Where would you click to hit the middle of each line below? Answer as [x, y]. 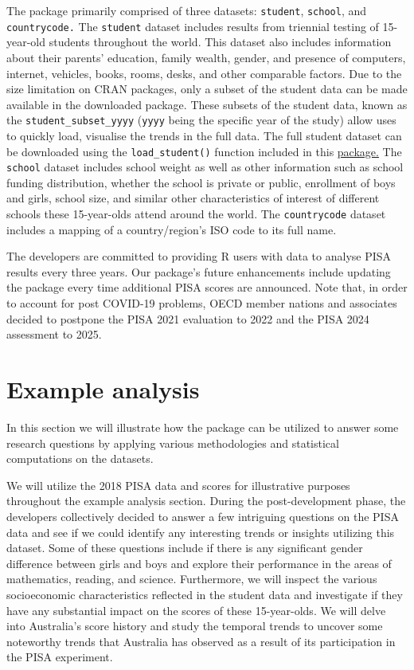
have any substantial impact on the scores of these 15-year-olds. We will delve [196, 610]
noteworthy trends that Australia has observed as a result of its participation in [201, 641]
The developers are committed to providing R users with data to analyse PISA [199, 256]
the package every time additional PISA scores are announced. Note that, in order [207, 287]
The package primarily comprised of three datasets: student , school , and [187, 10]
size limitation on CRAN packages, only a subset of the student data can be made [207, 89]
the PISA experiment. [60, 657]
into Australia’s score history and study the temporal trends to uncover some [195, 626]
